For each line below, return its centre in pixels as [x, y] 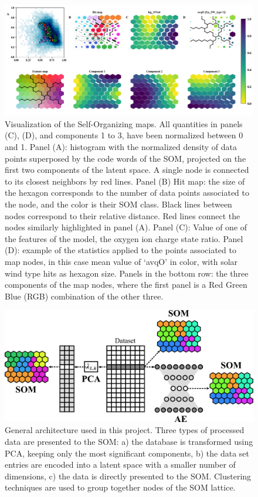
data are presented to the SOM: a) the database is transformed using [129, 441]
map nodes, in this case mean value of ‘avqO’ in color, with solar [121, 261]
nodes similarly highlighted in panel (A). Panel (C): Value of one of [126, 227]
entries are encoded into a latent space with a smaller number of [120, 464]
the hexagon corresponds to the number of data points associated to [127, 193]
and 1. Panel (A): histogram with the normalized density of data [121, 147]
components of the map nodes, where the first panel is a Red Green [126, 285]
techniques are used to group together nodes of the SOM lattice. [120, 487]
